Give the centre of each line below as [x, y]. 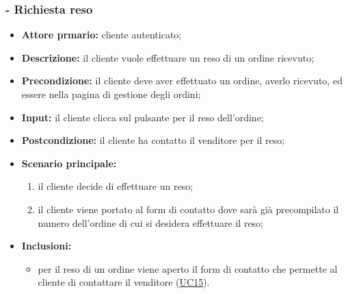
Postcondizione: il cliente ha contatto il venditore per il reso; [153, 140]
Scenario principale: [69, 163]
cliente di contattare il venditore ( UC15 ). [124, 282]
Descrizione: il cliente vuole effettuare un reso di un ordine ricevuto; [168, 57]
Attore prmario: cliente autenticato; [102, 35]
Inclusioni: [46, 246]
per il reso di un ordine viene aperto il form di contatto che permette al [188, 268]
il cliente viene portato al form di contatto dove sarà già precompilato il [188, 209]
